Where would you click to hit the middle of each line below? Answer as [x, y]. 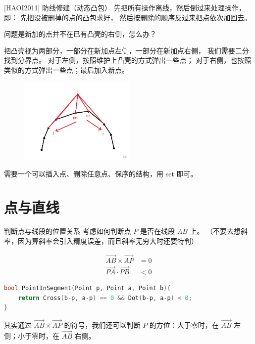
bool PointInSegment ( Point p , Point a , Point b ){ [87, 288]
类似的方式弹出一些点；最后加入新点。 [66, 69]
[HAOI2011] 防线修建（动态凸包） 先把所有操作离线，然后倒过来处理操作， [125, 7]
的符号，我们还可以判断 [102, 325]
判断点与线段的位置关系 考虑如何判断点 [68, 231]
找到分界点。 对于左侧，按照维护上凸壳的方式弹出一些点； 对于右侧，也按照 [128, 60]
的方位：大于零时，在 [184, 325]
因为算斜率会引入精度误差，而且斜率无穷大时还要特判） [108, 240]
